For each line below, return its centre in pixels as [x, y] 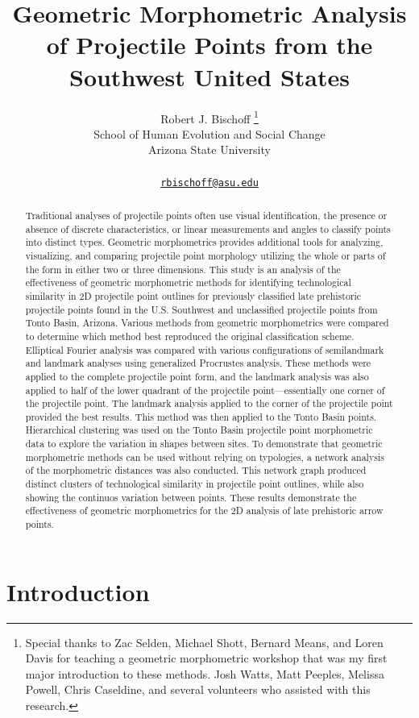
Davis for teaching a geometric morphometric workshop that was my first [206, 658]
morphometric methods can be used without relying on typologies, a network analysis [205, 457]
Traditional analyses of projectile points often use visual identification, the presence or [206, 215]
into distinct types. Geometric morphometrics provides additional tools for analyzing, [204, 242]
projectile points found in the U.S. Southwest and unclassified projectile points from [201, 309]
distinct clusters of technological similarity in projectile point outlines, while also [195, 484]
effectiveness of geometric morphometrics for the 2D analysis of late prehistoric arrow [204, 510]
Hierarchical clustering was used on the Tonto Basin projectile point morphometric [199, 430]
